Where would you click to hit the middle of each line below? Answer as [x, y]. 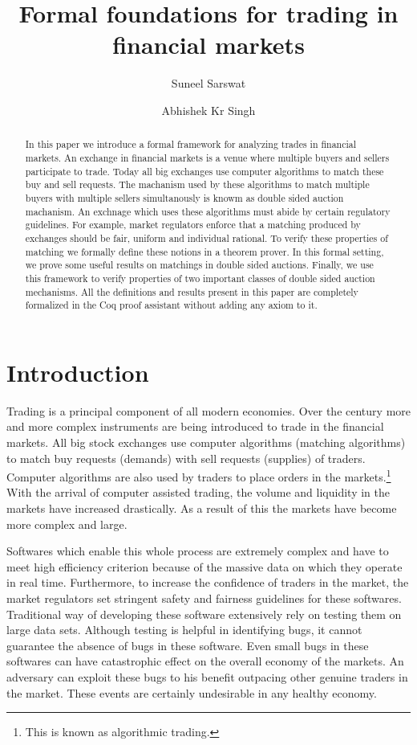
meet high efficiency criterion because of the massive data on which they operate [204, 566]
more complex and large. [67, 524]
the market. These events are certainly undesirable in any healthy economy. [192, 692]
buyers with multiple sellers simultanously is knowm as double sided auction [184, 197]
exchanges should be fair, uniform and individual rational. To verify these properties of [206, 237]
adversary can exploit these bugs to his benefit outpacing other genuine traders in [207, 676]
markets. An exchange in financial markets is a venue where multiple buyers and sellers [207, 157]
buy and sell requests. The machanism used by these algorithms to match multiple [197, 184]
